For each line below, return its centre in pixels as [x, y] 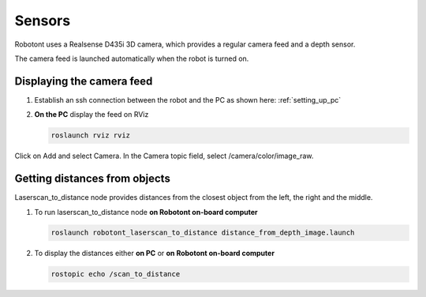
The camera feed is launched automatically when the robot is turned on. [132, 58]
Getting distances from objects [93, 179]
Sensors [43, 21]
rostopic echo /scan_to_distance [116, 274]
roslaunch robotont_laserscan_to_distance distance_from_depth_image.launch [203, 233]
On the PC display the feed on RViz [92, 115]
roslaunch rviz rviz [90, 135]
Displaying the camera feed [84, 81]
